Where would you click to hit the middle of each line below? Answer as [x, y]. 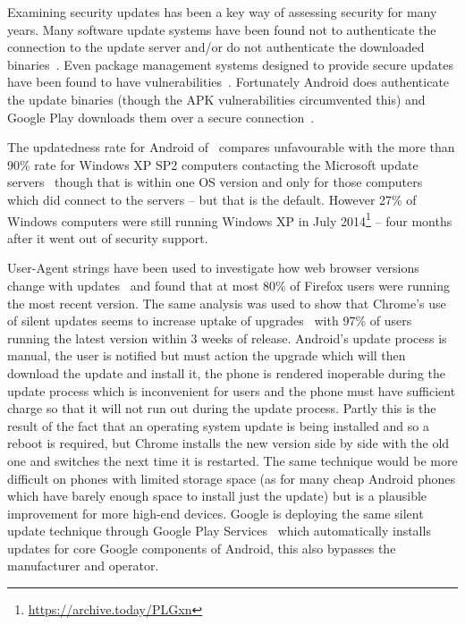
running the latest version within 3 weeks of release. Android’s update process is [227, 338]
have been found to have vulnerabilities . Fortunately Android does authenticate [228, 82]
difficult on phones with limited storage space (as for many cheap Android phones [232, 478]
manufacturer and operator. [83, 566]
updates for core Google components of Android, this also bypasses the [202, 548]
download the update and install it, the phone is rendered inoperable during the [226, 372]
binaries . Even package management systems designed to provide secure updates [230, 64]
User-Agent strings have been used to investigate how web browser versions [213, 268]
